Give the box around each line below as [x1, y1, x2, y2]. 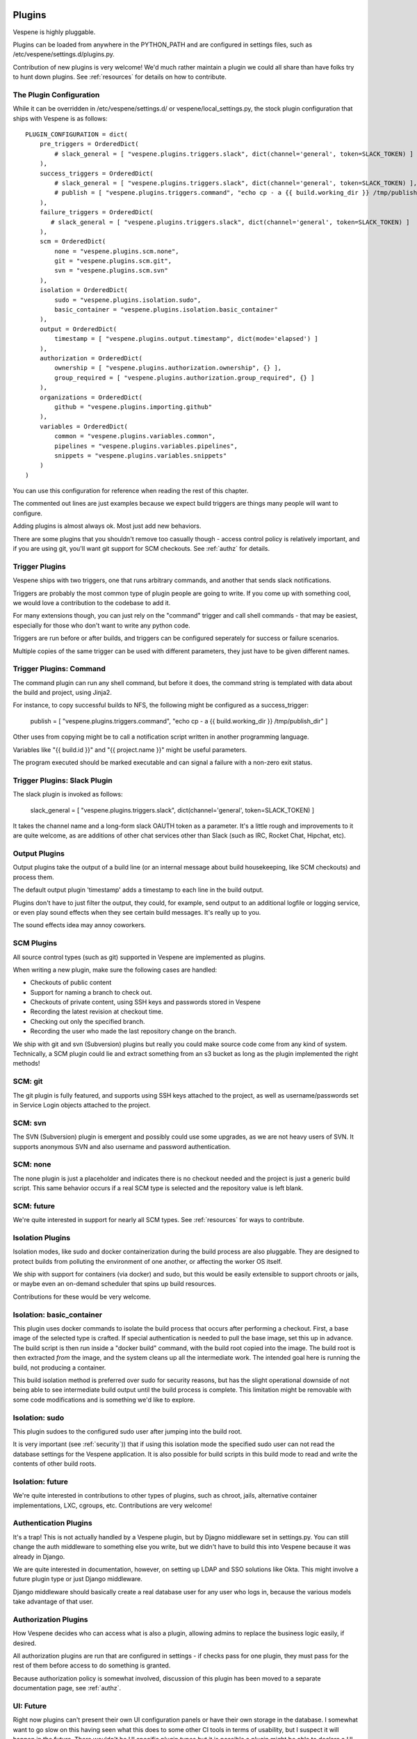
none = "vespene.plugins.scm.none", [54, 247, 180, 255]
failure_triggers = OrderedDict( [39, 209, 154, 216]
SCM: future [13, 1201, 56, 1210]
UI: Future [13, 1701, 47, 1710]
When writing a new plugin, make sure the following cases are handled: [13, 965, 218, 974]
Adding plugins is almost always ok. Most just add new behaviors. [13, 522, 202, 530]
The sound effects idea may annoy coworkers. [13, 921, 146, 929]
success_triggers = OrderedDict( [39, 169, 154, 177]
